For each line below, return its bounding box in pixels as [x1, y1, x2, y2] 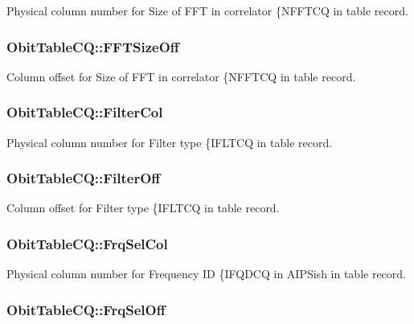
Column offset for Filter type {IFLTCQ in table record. [6, 199, 280, 216]
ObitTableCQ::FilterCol [6, 102, 163, 122]
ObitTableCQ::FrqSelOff [6, 299, 166, 319]
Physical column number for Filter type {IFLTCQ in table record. [6, 133, 333, 150]
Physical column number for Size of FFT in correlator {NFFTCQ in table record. [6, 2, 408, 18]
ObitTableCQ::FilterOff [6, 168, 161, 188]
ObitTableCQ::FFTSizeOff [6, 36, 179, 56]
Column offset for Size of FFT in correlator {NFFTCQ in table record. [6, 68, 356, 84]
